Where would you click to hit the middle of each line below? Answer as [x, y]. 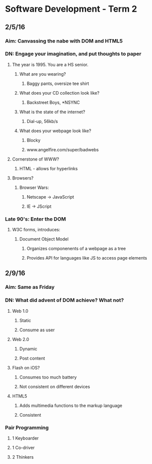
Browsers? [23, 178]
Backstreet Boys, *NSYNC [53, 102]
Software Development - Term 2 [71, 9]
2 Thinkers [23, 457]
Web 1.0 [20, 311]
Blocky [33, 140]
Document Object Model [44, 239]
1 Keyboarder [25, 438]
